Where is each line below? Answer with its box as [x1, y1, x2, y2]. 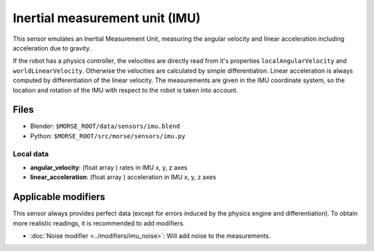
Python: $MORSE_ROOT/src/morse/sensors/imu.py [30, 131, 186, 140]
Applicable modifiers [12, 191, 105, 203]
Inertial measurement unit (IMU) [12, 10, 201, 26]
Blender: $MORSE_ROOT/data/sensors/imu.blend [30, 122, 180, 131]
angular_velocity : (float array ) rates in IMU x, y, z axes [30, 163, 188, 171]
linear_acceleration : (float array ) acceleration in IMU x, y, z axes [30, 173, 216, 181]
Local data [12, 149, 49, 158]
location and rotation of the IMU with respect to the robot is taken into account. [12, 86, 238, 94]
